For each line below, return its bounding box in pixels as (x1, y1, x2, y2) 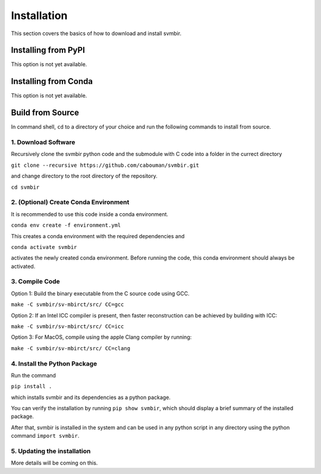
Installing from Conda (11, 76, 93, 86)
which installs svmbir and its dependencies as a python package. (11, 394, 171, 401)
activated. (11, 263, 36, 270)
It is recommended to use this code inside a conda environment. (11, 210, 169, 217)
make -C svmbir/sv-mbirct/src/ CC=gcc (11, 301, 124, 308)
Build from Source (11, 108, 80, 118)
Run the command (11, 372, 56, 379)
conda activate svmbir (11, 244, 77, 250)
